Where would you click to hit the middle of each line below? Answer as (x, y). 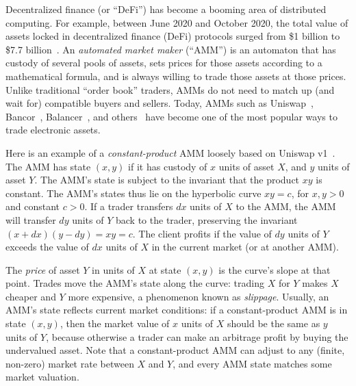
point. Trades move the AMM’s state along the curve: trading (135, 283)
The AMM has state (48, 166)
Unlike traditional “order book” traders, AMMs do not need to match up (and (170, 89)
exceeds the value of (47, 247)
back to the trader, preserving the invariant (207, 219)
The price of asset (43, 269)
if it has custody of (168, 166)
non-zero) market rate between (70, 363)
